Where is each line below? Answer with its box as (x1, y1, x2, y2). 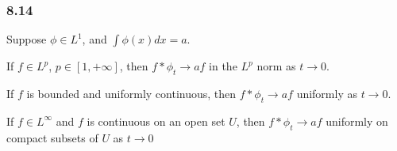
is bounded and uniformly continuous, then (26, 85, 237, 102)
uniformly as (296, 85, 357, 102)
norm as (256, 58, 296, 74)
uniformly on (326, 112, 388, 129)
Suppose (6, 31, 47, 47)
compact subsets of (6, 129, 98, 145)
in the (209, 58, 237, 74)
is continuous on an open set (87, 112, 225, 129)
